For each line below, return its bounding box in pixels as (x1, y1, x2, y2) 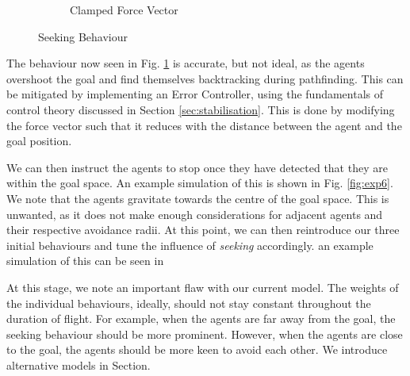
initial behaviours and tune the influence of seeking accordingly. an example (6, 236, 374, 253)
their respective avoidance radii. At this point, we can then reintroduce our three (6, 221, 400, 238)
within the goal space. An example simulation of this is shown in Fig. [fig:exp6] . (6, 175, 393, 191)
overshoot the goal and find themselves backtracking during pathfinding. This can (6, 70, 404, 86)
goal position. (6, 132, 72, 149)
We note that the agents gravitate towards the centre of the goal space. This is (6, 190, 389, 206)
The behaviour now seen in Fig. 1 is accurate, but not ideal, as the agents (6, 55, 365, 71)
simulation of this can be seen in (6, 252, 164, 269)
